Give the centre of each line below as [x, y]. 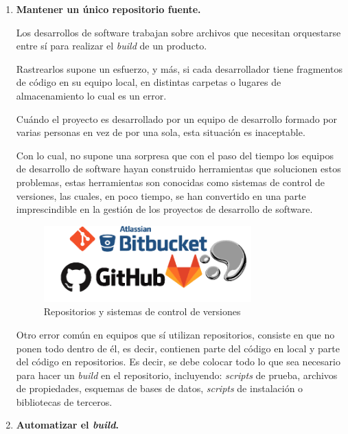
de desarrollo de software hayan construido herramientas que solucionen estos [178, 169]
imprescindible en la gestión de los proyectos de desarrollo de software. [164, 209]
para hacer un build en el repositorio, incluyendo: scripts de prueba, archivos [177, 375]
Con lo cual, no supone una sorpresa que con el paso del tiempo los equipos [175, 155]
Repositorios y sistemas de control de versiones [142, 311]
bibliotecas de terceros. [64, 401]
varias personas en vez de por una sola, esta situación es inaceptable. [161, 132]
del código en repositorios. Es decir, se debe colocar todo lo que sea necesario [178, 362]
